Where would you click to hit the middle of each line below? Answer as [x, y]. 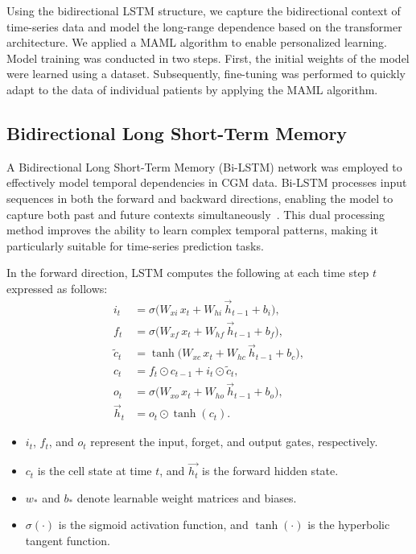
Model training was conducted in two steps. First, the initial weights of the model [208, 58]
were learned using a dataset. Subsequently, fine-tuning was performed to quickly [206, 74]
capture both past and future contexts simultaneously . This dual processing [196, 214]
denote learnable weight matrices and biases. [187, 497]
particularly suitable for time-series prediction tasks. [135, 245]
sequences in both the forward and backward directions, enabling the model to [200, 198]
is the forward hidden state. [270, 471]
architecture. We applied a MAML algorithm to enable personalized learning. [197, 42]
